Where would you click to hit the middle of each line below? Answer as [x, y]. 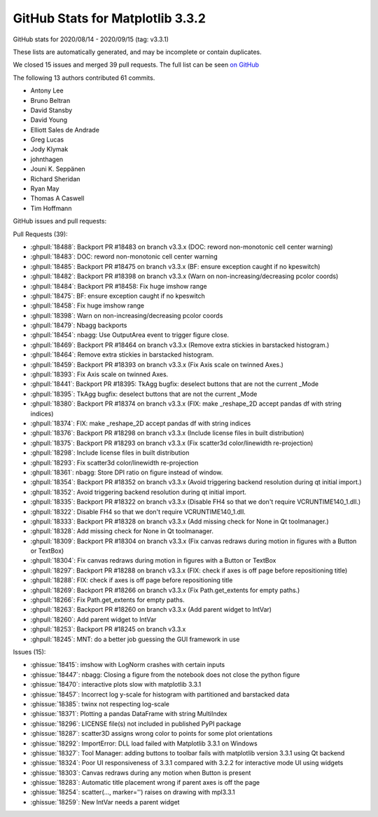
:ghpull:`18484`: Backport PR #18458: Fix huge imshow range [119, 286]
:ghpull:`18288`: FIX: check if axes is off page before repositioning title [132, 580]
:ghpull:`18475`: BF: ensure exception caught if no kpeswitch [118, 296]
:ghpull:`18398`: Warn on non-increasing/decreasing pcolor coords [127, 315]
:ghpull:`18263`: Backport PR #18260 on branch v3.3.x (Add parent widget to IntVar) [151, 610]
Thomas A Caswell [57, 198]
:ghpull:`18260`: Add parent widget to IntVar [93, 619]
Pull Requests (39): [40, 234]
